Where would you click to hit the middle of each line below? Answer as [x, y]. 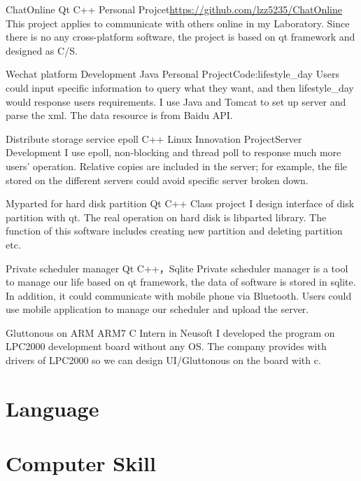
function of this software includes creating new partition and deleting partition [174, 231]
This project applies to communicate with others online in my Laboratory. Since [178, 23]
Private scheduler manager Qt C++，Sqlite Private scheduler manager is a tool [177, 268]
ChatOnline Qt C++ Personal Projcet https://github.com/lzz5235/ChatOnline [174, 9]
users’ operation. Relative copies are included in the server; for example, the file [176, 166]
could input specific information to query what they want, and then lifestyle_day [180, 87]
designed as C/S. [42, 50]
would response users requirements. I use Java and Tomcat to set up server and [176, 101]
